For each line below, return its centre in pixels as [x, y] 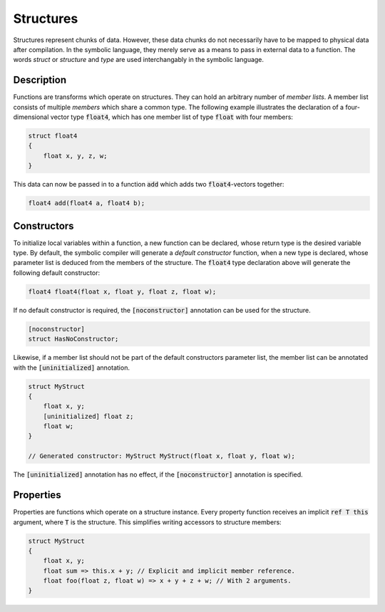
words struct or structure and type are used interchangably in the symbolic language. [138, 60]
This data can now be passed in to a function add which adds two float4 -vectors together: [149, 185]
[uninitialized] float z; [88, 416]
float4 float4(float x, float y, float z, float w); [122, 291]
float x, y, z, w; [75, 156]
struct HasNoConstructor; [73, 339]
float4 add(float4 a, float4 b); [87, 203]
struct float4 [53, 136]
